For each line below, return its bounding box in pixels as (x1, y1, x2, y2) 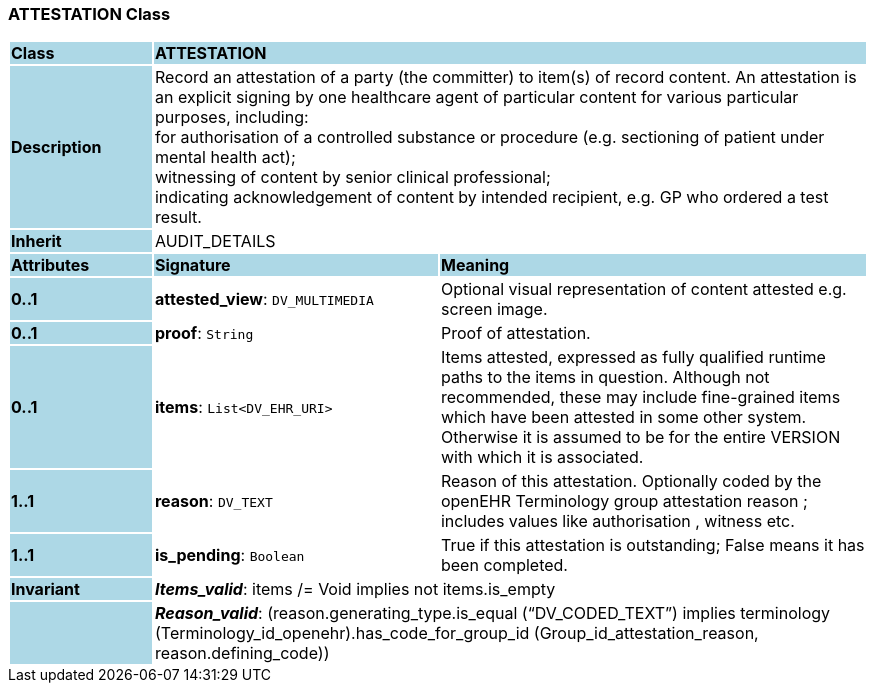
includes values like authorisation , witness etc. (440, 511, 795, 532)
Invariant (11, 579, 80, 600)
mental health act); (154, 147, 296, 168)
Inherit (11, 231, 62, 252)
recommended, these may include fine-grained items (440, 387, 841, 408)
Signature (154, 255, 231, 276)
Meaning (440, 255, 510, 276)
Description (11, 137, 102, 158)
